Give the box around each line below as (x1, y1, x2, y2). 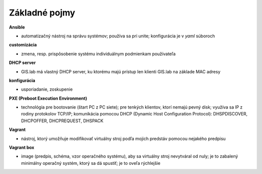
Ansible (9, 24, 25, 30)
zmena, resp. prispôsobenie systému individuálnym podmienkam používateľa (21, 51, 176, 57)
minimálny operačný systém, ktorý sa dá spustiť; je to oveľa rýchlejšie (21, 160, 161, 166)
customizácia (9, 42, 37, 48)
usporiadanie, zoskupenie (21, 86, 73, 92)
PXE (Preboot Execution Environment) (9, 95, 87, 101)
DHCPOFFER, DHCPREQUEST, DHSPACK (21, 118, 104, 124)
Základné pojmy (9, 7, 75, 18)
